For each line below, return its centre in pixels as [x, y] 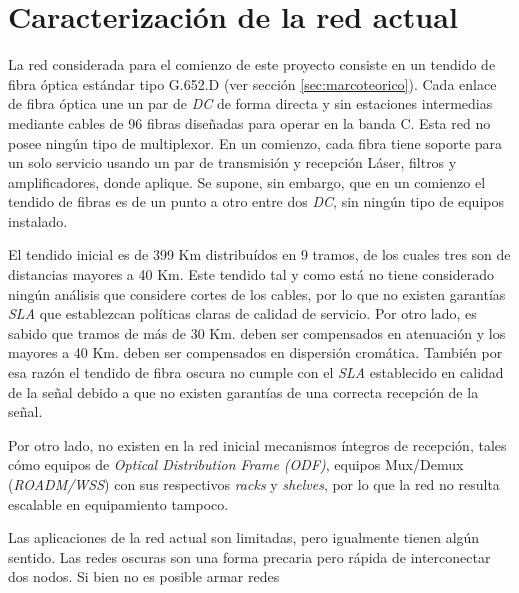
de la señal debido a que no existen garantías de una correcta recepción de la [243, 391]
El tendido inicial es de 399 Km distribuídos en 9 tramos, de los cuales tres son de [259, 254]
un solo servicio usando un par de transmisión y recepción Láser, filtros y [232, 162]
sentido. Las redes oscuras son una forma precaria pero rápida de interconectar [249, 556]
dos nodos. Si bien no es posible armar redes [144, 576]
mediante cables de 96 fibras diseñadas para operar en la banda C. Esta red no [249, 122]
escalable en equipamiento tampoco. [118, 503]
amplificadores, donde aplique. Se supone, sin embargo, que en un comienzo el [247, 181]
